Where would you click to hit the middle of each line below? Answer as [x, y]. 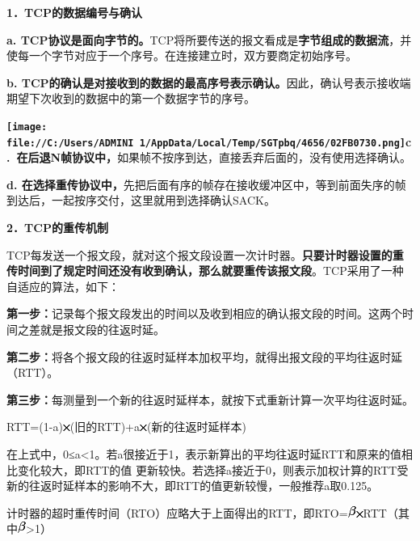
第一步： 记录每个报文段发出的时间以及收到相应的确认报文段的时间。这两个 [204, 313]
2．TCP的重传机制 [57, 228]
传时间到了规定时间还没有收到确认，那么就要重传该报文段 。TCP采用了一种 [205, 270]
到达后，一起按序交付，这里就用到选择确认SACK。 [141, 200]
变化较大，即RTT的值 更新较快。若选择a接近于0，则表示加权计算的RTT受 [213, 469]
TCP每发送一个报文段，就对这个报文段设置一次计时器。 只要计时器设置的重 [205, 254]
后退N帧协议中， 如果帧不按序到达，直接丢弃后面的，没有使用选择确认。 [220, 157]
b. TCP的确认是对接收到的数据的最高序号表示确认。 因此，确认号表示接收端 [209, 82]
